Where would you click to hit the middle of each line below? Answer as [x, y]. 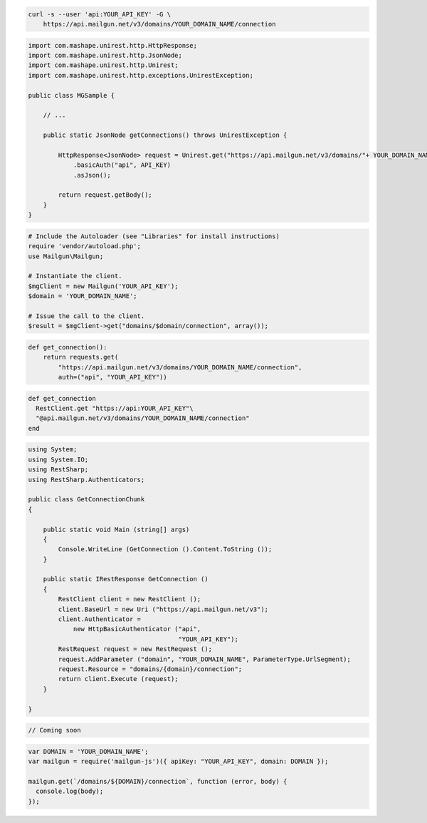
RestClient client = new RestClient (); [130, 599]
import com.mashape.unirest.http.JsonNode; [105, 55]
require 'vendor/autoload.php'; [85, 246]
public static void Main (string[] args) [116, 529]
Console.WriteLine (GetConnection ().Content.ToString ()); [165, 549]
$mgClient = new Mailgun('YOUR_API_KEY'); [103, 286]
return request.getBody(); [105, 195]
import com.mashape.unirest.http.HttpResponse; [112, 45]
